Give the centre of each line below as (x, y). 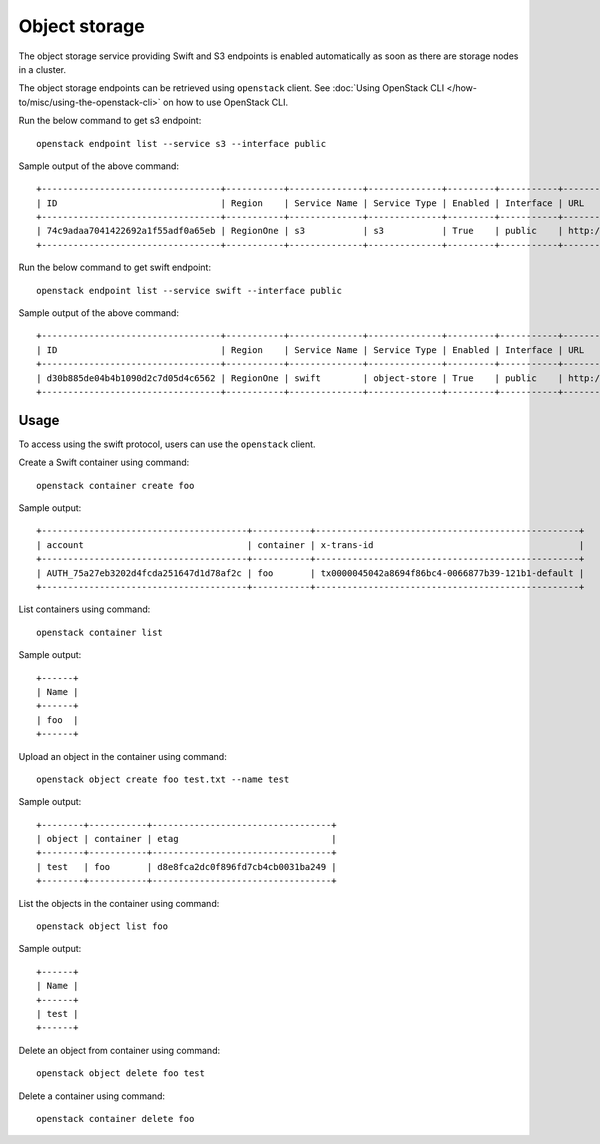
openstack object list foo (102, 926)
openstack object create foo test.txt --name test (163, 779)
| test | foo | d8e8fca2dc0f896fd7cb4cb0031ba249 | (186, 866)
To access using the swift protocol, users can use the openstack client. (167, 444)
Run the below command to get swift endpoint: (115, 267)
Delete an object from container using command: (119, 1050)
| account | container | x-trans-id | (310, 544)
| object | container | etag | (186, 839)
